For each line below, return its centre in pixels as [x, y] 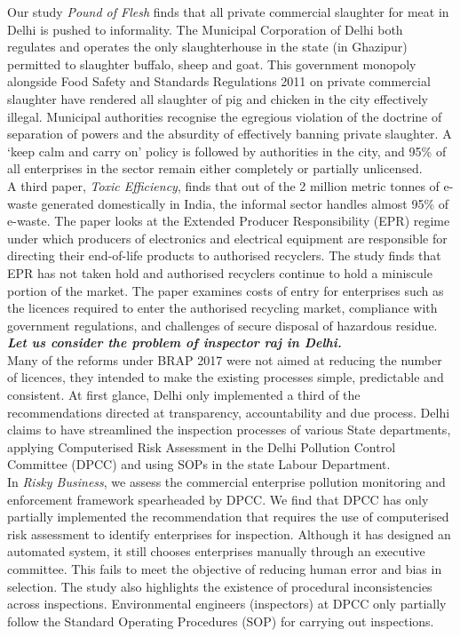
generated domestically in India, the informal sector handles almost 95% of [245, 203]
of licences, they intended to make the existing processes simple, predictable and [226, 377]
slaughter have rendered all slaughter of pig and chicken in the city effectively [218, 98]
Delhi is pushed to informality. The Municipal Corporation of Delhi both [205, 29]
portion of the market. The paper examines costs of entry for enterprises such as [226, 290]
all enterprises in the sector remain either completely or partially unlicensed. [215, 168]
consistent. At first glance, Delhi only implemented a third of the [184, 395]
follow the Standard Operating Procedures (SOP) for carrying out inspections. [221, 621]
